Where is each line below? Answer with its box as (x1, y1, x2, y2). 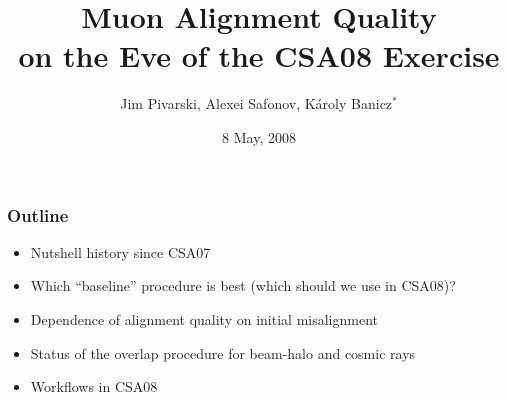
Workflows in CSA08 (30, 376, 158, 397)
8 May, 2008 (222, 126, 296, 147)
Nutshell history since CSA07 (30, 241, 211, 262)
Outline (7, 202, 69, 227)
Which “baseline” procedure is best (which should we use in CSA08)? (30, 275, 456, 296)
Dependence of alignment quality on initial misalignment (30, 308, 378, 329)
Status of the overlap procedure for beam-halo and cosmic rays (30, 342, 416, 363)
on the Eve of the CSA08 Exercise (18, 35, 500, 76)
